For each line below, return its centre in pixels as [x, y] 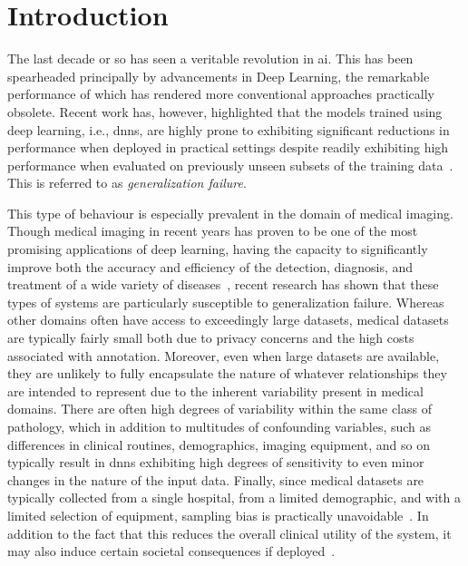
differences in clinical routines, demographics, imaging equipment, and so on [219, 444]
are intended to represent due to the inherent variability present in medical [215, 390]
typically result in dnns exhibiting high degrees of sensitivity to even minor [216, 462]
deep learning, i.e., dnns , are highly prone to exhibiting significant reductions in [229, 129]
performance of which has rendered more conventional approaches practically [221, 94]
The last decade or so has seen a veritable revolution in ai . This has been [210, 59]
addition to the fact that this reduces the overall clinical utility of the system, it [229, 533]
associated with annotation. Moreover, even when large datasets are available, [224, 355]
